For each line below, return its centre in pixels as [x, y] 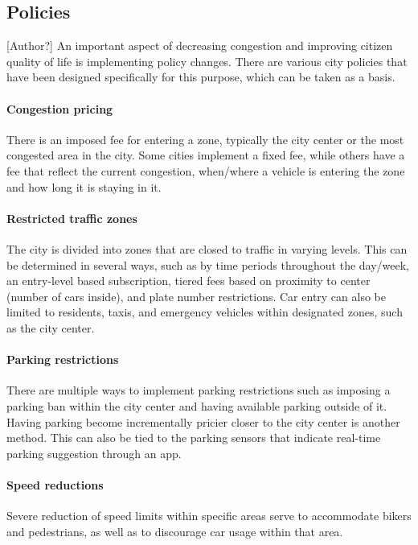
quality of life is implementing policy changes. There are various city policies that [207, 61]
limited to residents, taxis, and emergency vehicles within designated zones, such [205, 312]
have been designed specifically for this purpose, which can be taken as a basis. [201, 77]
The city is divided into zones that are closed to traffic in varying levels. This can [207, 248]
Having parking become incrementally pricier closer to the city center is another [203, 421]
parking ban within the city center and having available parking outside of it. [197, 405]
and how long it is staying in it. [84, 186]
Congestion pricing [60, 108]
